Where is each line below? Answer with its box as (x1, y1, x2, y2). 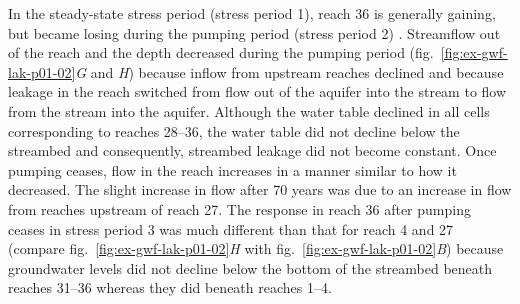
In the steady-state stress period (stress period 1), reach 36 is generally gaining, (8, 3, 496, 23)
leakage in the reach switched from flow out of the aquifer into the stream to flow (8, 81, 507, 102)
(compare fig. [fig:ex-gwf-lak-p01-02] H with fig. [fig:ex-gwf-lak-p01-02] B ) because (8, 238, 504, 259)
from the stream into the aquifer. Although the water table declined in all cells (8, 100, 490, 121)
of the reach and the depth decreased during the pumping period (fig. (8, 42, 434, 63)
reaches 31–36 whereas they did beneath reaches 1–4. (8, 277, 332, 298)
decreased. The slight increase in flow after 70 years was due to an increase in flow (8, 179, 512, 200)
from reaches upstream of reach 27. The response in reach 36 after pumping (8, 198, 471, 219)
